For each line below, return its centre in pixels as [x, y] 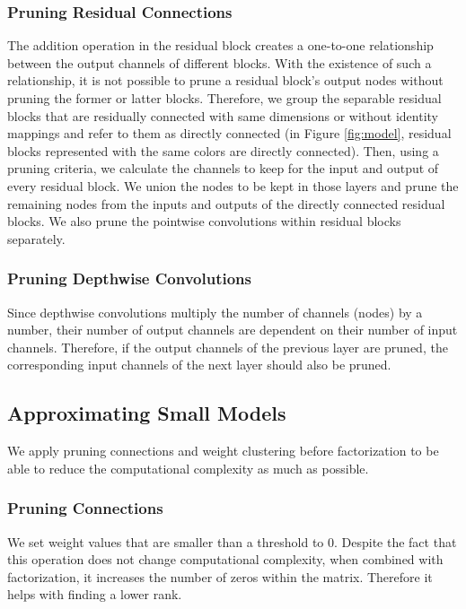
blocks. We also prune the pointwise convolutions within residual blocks [204, 221]
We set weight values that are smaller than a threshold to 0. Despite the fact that [232, 541]
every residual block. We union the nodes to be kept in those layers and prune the [233, 185]
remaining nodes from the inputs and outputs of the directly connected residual [226, 203]
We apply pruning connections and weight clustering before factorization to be [223, 451]
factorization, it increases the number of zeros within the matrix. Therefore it [220, 576]
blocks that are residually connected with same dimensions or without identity [223, 115]
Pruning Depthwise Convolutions [129, 278]
